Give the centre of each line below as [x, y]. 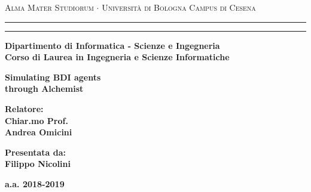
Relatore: [24, 108]
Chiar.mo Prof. [36, 120]
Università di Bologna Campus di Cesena [179, 7]
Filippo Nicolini [38, 164]
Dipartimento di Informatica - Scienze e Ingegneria [112, 45]
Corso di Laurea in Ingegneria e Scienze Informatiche [117, 57]
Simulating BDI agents [53, 77]
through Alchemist [44, 89]
